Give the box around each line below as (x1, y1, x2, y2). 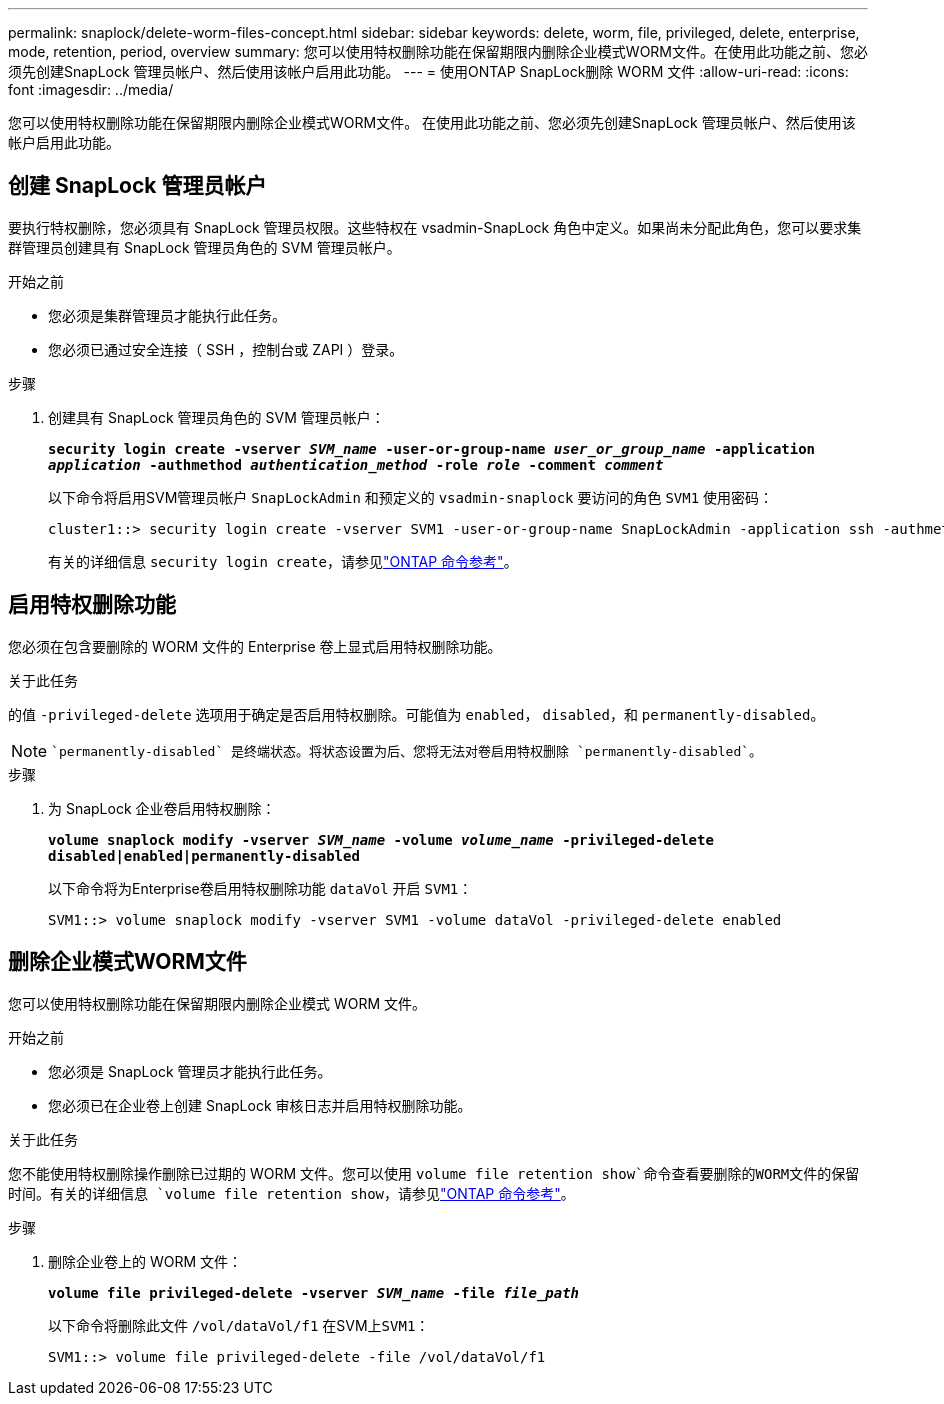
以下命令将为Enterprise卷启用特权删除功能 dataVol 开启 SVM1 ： (48, 879, 473, 897)
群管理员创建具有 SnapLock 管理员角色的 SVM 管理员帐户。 (8, 238, 401, 256)
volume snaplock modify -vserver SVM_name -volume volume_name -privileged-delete (48, 831, 714, 848)
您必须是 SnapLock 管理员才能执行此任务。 (48, 1062, 332, 1080)
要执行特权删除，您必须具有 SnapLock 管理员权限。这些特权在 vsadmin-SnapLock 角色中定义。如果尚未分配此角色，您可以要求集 (8, 218, 862, 236)
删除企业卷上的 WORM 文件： (48, 1252, 243, 1270)
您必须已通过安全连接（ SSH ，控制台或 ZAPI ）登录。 (48, 340, 404, 358)
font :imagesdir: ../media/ (8, 81, 174, 98)
